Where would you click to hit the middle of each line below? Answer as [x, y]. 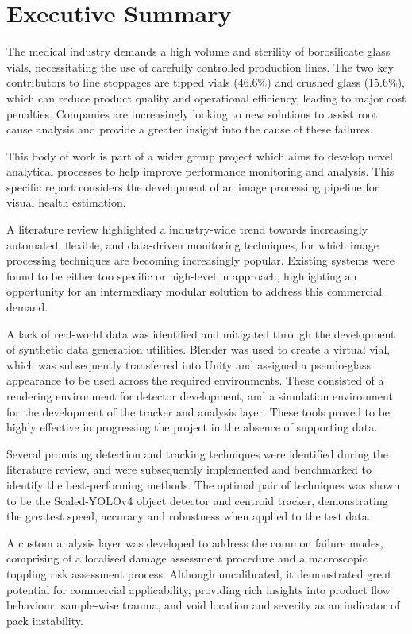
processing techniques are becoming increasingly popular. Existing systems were [201, 260]
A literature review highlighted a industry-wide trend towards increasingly [187, 229]
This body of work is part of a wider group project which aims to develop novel [200, 155]
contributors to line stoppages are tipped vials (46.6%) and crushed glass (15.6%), [206, 82]
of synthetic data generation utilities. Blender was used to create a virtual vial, [198, 349]
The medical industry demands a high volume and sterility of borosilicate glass [198, 51]
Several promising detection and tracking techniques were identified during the [198, 453]
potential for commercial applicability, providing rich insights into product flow [198, 589]
